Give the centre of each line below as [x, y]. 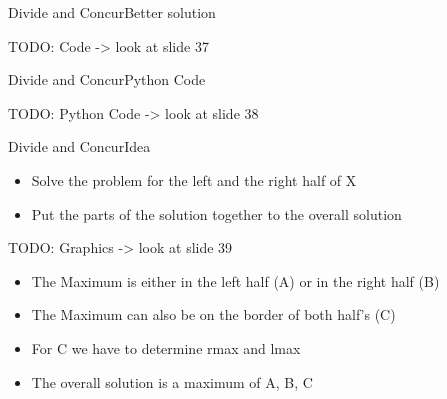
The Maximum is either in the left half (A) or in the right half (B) [235, 280]
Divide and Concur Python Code [107, 79]
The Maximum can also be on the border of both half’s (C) [213, 314]
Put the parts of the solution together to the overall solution [216, 213]
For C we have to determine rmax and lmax [166, 347]
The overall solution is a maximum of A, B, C [172, 381]
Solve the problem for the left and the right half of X [194, 179]
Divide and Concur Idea [79, 146]
